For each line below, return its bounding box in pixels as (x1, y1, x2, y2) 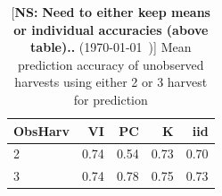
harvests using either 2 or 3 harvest (14, 72, 208, 91)
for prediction (73, 89, 148, 108)
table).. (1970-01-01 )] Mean (30, 38, 192, 56)
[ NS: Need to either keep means (11, 3, 210, 21)
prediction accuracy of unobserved (17, 55, 204, 73)
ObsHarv (13, 121, 70, 140)
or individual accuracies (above (13, 20, 209, 38)
